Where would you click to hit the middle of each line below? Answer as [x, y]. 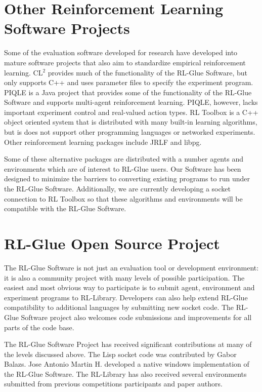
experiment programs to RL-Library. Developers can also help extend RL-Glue [126, 297]
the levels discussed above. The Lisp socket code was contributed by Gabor [120, 354]
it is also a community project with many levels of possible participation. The [124, 277]
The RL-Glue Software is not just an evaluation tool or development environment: [132, 267]
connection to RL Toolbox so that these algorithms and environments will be [123, 198]
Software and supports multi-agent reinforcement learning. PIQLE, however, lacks [131, 102]
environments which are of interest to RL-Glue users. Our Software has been [123, 168]
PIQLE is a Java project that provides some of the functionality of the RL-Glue [128, 92]
